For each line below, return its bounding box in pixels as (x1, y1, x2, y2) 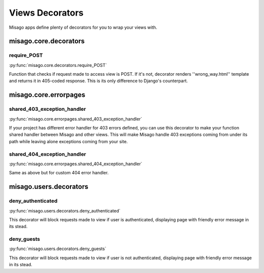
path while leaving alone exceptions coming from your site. (9, 138, 128, 144)
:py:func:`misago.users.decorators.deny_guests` (9, 246, 107, 252)
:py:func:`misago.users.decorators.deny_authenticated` (9, 208, 121, 213)
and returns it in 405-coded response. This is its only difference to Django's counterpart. (9, 78, 188, 84)
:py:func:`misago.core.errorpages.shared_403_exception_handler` (9, 116, 142, 122)
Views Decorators (9, 7, 84, 18)
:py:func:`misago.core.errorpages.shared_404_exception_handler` (9, 161, 143, 167)
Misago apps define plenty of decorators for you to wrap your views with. (9, 24, 157, 30)
